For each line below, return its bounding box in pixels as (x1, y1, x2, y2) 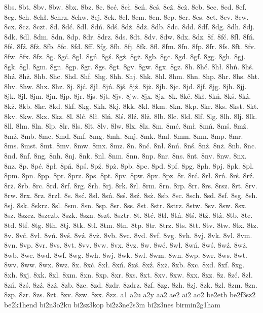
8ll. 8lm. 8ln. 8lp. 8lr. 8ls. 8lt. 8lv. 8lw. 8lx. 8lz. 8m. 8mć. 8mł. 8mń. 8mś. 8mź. (4, 121, 248, 131)
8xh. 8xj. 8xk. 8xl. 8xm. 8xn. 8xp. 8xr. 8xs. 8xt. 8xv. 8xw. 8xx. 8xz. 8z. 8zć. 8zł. (4, 269, 253, 280)
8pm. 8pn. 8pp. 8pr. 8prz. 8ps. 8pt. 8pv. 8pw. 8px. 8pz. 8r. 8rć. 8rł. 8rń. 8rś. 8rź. (4, 170, 255, 181)
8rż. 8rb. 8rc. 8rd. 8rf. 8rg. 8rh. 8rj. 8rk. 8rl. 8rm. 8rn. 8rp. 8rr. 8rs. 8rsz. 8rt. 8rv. (4, 180, 257, 190)
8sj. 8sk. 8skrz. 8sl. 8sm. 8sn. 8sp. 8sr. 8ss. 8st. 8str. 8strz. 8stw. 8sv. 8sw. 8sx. (4, 200, 247, 210)
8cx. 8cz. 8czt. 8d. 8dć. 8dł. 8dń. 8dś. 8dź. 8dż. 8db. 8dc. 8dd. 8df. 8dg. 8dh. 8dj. (4, 21, 255, 32)
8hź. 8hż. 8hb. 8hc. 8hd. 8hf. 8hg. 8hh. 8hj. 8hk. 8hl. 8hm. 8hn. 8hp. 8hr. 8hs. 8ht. (4, 71, 259, 82)
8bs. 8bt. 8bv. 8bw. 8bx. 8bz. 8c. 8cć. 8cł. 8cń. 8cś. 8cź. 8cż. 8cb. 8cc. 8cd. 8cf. (4, 2, 247, 12)
